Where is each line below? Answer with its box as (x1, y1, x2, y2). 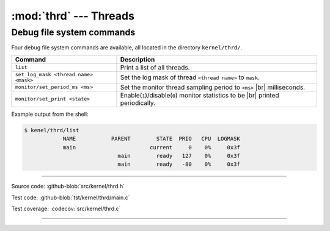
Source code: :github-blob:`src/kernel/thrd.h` (11, 183, 125, 190)
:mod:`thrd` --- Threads (11, 9, 134, 23)
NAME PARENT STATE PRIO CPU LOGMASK (62, 135, 241, 143)
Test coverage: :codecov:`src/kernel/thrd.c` (11, 205, 121, 213)
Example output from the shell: (11, 110, 89, 118)
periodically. (120, 98, 156, 107)
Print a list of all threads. (120, 63, 190, 71)
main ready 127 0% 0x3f (117, 152, 241, 159)
